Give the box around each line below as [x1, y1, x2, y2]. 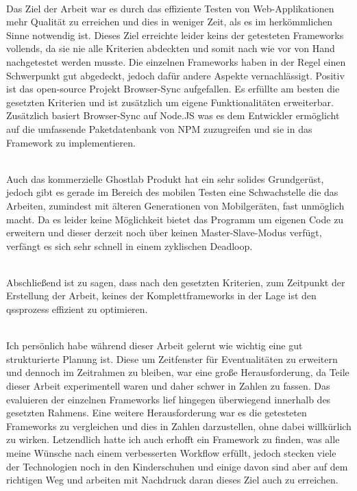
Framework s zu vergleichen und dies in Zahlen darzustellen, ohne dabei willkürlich [6, 418, 352, 433]
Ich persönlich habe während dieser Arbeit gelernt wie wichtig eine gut [6, 338, 303, 353]
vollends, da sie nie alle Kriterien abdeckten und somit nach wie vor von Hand [6, 41, 335, 55]
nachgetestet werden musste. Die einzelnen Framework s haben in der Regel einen [6, 54, 346, 68]
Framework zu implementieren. [6, 135, 136, 149]
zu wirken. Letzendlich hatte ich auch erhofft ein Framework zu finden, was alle [6, 432, 340, 446]
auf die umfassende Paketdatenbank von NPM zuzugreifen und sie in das [6, 121, 312, 136]
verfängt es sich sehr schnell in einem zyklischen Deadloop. [6, 238, 253, 253]
